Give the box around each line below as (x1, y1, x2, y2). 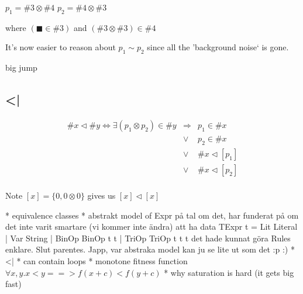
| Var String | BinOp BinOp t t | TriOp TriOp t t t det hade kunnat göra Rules (5, 231, 291, 244)
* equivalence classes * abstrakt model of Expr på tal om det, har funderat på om (5, 209, 299, 221)
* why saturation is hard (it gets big (164, 266, 294, 278)
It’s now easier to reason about (5, 41, 116, 53)
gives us (87, 189, 116, 201)
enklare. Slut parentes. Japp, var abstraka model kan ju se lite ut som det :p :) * (5, 243, 295, 255)
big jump (5, 61, 37, 74)
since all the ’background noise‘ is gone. (147, 41, 289, 53)
